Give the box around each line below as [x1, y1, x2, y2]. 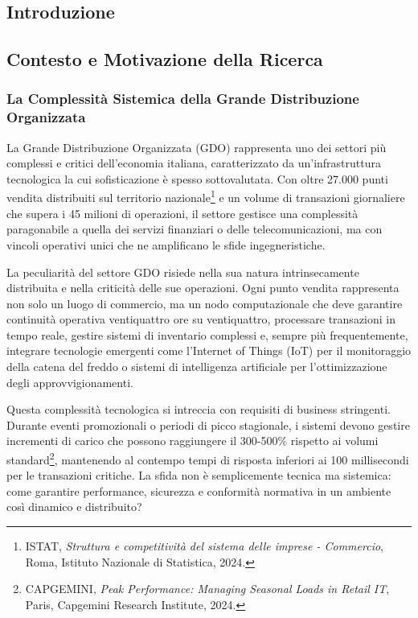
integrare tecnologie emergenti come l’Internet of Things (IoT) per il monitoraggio [6, 342, 412, 359]
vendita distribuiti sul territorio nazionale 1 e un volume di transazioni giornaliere [6, 187, 405, 206]
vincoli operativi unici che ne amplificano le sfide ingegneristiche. [6, 236, 326, 253]
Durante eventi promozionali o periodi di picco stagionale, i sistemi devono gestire [6, 416, 410, 433]
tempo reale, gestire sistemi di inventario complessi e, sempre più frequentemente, [6, 326, 408, 343]
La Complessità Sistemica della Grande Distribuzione [6, 89, 359, 109]
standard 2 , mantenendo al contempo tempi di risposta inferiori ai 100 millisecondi [6, 449, 409, 468]
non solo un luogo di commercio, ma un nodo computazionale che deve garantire [6, 295, 403, 311]
